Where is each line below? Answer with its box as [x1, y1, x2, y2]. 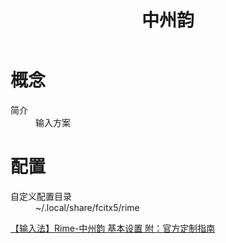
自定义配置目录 [10, 190, 72, 202]
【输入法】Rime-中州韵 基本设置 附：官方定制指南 [10, 222, 216, 234]
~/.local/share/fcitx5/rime [35, 201, 140, 213]
